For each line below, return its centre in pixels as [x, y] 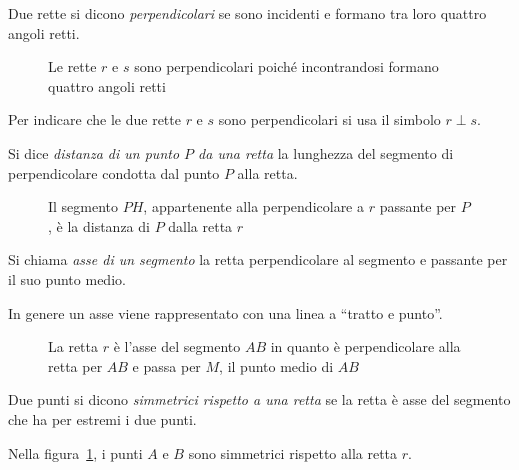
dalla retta [200, 225]
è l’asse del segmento [177, 346]
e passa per [166, 365]
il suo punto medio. [67, 278]
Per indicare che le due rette [94, 119]
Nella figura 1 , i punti [75, 452]
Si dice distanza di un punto [94, 152]
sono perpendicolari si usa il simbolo [329, 119]
